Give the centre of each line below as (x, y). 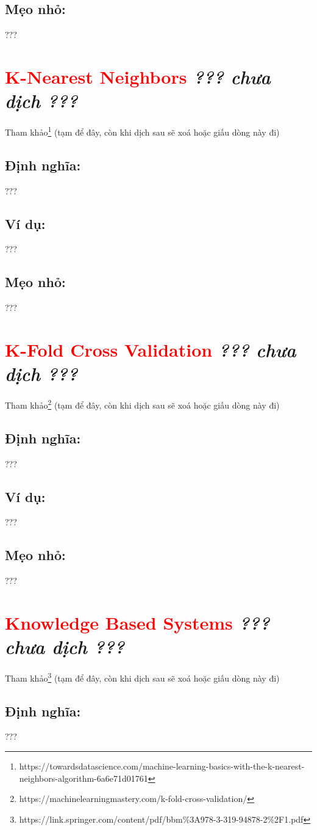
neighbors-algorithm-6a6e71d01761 (84, 778)
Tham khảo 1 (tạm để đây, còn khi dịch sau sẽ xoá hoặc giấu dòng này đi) (142, 131)
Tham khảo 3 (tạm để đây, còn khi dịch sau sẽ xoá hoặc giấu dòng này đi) (142, 677)
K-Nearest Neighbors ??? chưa (138, 76)
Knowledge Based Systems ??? (137, 622)
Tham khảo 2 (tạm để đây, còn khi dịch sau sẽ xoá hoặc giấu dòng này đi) (142, 404)
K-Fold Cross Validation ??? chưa (151, 349)
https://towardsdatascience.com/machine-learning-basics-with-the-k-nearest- (162, 766)
